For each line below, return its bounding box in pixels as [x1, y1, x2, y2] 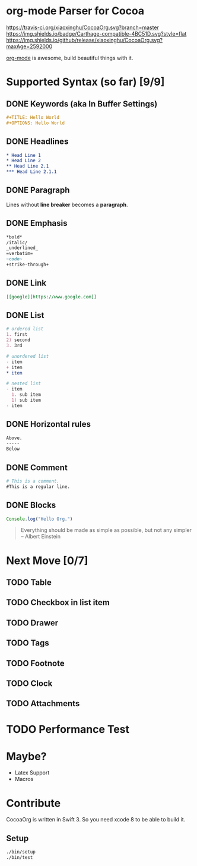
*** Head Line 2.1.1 [6, 169, 58, 175]
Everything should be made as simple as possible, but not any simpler [20, 527, 192, 534]
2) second [6, 337, 31, 343]
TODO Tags [6, 638, 49, 648]
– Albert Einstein [20, 533, 61, 540]
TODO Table [6, 578, 52, 588]
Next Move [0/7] [6, 554, 88, 567]
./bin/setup [6, 849, 36, 855]
